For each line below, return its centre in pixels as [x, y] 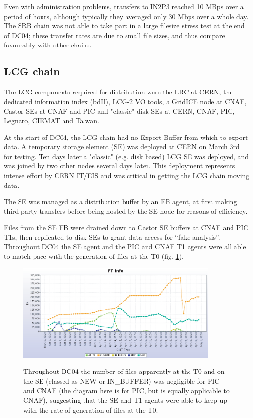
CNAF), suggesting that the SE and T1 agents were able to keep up [126, 400]
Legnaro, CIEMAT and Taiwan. [52, 120]
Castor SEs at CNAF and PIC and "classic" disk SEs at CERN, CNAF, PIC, [119, 111]
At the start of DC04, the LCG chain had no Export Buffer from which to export [126, 137]
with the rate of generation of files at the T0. [91, 409]
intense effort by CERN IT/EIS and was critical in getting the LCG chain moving [127, 175]
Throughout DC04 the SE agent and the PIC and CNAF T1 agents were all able [125, 246]
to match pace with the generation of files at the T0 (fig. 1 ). [94, 256]
